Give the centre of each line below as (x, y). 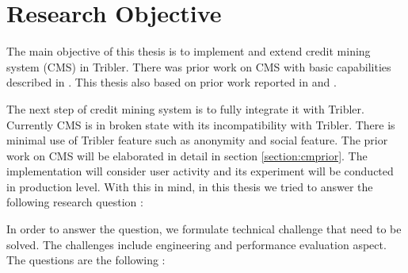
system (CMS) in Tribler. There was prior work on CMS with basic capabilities (199, 66)
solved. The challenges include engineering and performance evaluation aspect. (196, 244)
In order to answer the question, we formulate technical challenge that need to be (204, 229)
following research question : (75, 202)
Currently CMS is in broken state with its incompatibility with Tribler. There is (201, 124)
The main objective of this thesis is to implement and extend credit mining (189, 51)
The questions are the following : (86, 260)
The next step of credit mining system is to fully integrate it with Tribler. (185, 108)
